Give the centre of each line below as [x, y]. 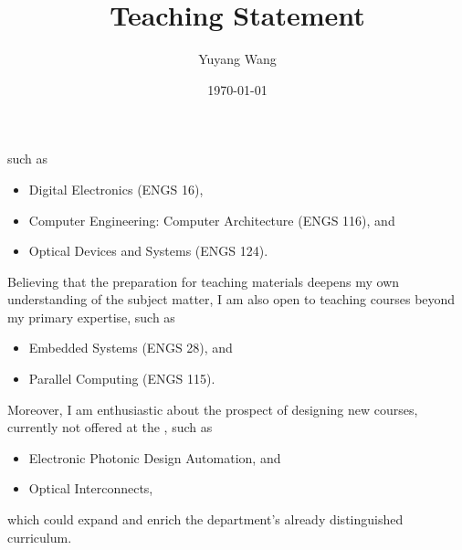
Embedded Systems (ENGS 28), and [131, 348]
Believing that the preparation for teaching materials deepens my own [204, 281]
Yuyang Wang [237, 59]
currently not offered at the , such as [110, 427]
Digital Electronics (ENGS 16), [116, 189]
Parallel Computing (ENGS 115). [122, 379]
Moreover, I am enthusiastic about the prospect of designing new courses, [213, 409]
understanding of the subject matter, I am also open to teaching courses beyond [231, 299]
